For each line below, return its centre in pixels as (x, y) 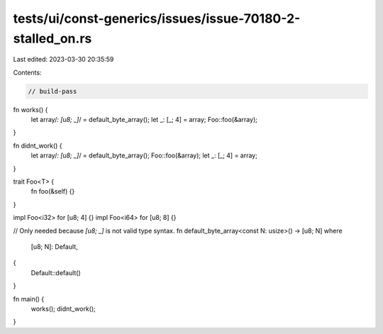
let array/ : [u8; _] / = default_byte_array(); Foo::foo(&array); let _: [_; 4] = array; (144, 155)
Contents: (27, 72)
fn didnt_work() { (38, 145)
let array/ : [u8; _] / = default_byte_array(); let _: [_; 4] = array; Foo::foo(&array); (144, 120)
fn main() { (29, 299)
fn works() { (30, 109)
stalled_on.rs (52, 38)
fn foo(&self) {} (53, 191)
